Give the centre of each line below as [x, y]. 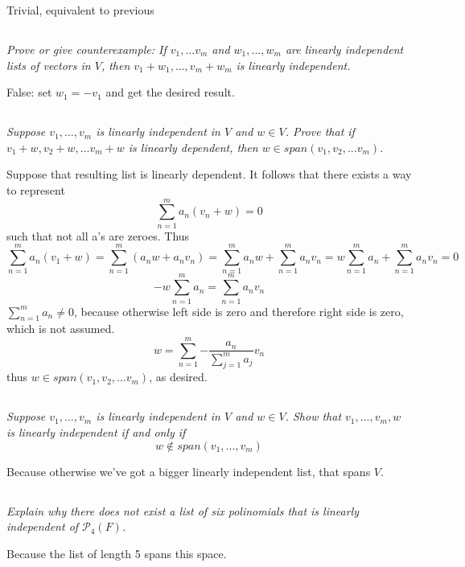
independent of [43, 526]
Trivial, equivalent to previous [80, 10]
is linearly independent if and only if [96, 432]
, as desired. [178, 377]
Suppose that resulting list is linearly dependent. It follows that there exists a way [209, 174]
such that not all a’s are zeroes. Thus [98, 235]
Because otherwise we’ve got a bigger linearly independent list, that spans [189, 471]
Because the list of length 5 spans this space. [117, 553]
